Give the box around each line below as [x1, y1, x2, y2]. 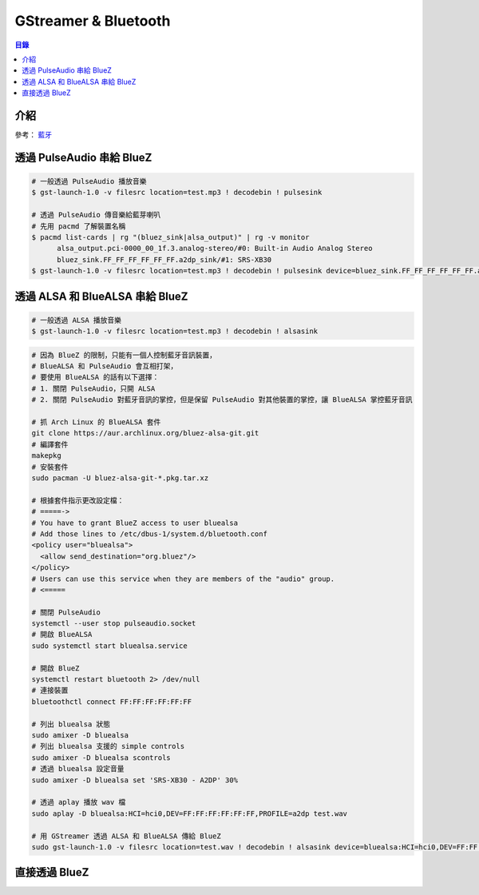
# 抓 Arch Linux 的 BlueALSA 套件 [31, 418, 161, 427]
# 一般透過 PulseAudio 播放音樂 [31, 177, 147, 186]
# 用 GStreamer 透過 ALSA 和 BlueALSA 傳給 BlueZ [31, 831, 221, 841]
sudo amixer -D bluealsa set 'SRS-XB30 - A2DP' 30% [31, 775, 239, 785]
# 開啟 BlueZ [31, 663, 80, 673]
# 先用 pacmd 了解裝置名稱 [31, 221, 126, 231]
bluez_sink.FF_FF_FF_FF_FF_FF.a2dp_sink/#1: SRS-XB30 [57, 255, 272, 264]
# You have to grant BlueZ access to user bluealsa [31, 518, 239, 527]
